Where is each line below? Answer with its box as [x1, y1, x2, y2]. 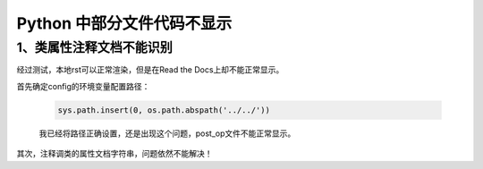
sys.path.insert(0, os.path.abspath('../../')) [57, 105, 270, 115]
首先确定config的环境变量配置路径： [16, 80, 150, 91]
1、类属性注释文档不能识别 [16, 39, 174, 55]
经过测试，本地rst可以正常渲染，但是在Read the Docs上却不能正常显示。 [16, 64, 284, 75]
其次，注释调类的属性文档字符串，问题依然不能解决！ [16, 148, 213, 159]
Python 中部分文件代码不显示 [16, 13, 233, 33]
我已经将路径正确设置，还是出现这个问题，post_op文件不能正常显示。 [38, 128, 296, 139]
